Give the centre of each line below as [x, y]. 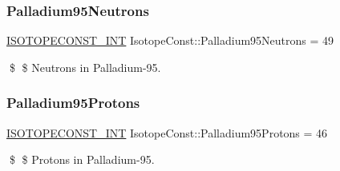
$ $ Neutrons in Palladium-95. [85, 67]
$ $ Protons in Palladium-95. [82, 159]
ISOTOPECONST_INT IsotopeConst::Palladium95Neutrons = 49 [170, 40]
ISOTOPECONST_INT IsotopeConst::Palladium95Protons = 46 [167, 132]
